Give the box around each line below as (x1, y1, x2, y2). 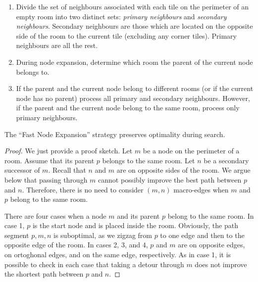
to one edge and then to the (160, 230, 245, 240)
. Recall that (48, 165, 86, 175)
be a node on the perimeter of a (143, 145, 240, 156)
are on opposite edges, (178, 239, 245, 250)
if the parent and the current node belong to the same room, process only (16, 102, 240, 113)
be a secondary (204, 155, 249, 165)
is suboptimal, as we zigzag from (53, 230, 152, 240)
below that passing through (4, 174, 88, 185)
